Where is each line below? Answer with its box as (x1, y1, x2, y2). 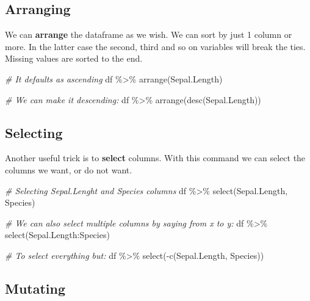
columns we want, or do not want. (5, 163, 132, 176)
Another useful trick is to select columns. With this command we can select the (5, 151, 306, 164)
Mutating (5, 278, 66, 297)
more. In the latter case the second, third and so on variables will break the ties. (5, 40, 306, 53)
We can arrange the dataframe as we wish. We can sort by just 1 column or (5, 28, 292, 41)
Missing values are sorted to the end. (5, 52, 143, 65)
